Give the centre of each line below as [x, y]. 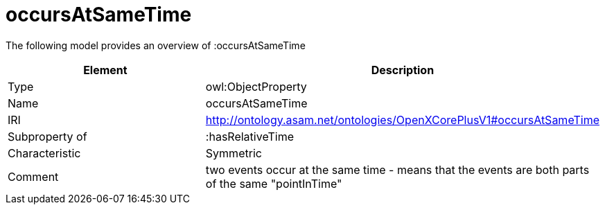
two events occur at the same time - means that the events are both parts [397, 169]
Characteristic [44, 153]
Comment [33, 176]
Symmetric [234, 153]
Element [105, 70]
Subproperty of [47, 136]
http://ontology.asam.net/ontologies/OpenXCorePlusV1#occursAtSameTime [402, 120]
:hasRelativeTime [250, 136]
